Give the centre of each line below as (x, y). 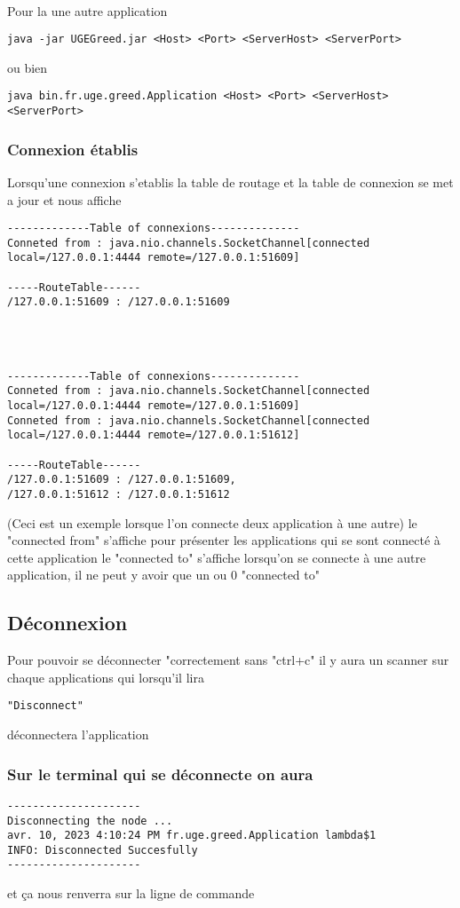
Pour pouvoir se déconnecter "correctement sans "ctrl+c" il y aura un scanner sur (228, 660)
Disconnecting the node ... (90, 821)
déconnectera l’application (78, 734)
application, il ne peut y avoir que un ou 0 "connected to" (163, 575)
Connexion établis (73, 149)
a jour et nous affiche (64, 199)
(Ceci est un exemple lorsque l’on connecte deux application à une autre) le (212, 522)
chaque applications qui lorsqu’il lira (106, 677)
